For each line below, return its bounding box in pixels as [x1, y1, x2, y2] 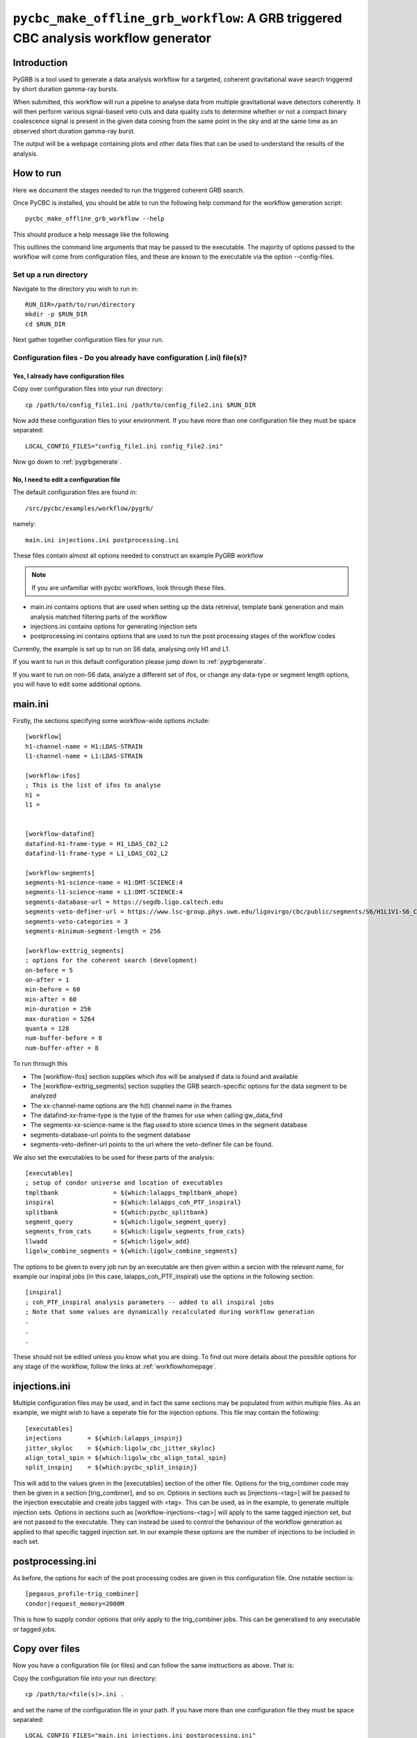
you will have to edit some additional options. [13, 680, 142, 688]
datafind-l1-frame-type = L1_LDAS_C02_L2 [25, 849, 168, 857]
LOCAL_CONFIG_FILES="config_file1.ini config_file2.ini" [25, 442, 224, 450]
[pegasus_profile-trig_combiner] [25, 1590, 139, 1598]
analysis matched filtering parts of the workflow [30, 612, 167, 621]
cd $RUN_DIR [25, 320, 66, 328]
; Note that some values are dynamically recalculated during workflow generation [25, 1308, 315, 1316]
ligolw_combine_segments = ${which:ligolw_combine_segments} [25, 1247, 238, 1255]
